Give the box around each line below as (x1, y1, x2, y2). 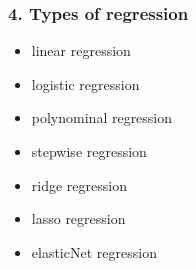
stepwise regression (31, 141, 147, 161)
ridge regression (31, 174, 127, 195)
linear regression (31, 40, 131, 61)
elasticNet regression (31, 241, 157, 262)
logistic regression (31, 73, 140, 94)
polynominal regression (31, 107, 173, 128)
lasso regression (31, 208, 126, 229)
